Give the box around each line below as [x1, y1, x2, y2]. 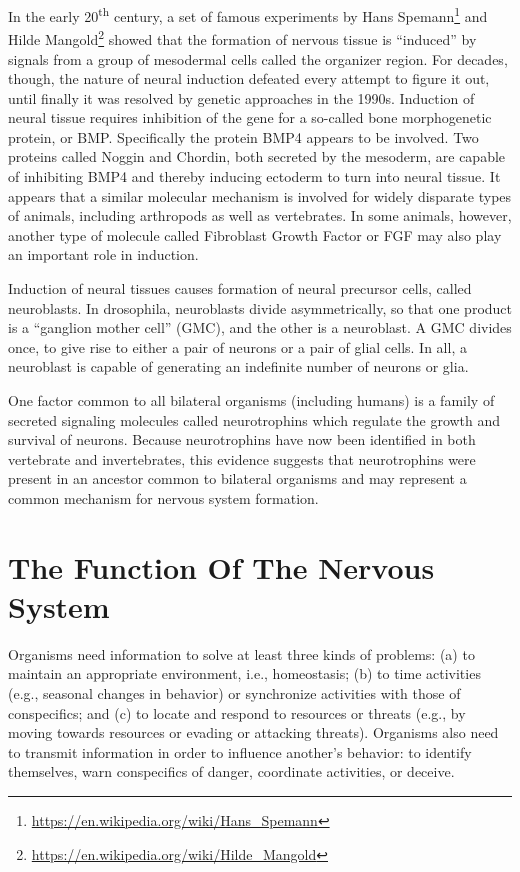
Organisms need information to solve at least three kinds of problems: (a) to [8, 643, 475, 664]
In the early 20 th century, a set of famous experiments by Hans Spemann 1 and [8, 3, 488, 26]
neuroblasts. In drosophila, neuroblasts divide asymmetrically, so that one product [8, 297, 513, 318]
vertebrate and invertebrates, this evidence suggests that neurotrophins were [8, 448, 476, 469]
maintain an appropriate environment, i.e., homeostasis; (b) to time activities [8, 663, 481, 684]
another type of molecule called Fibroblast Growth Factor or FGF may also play [8, 224, 502, 245]
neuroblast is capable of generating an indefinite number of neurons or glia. [8, 356, 469, 377]
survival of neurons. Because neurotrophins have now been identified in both [8, 429, 476, 450]
